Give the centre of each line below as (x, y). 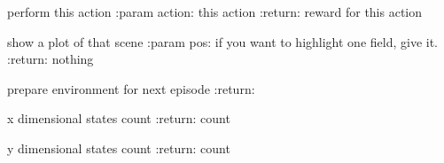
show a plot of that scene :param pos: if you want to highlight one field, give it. (222, 41)
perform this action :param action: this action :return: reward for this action (215, 12)
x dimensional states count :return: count (119, 118)
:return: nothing (51, 59)
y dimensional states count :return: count (119, 147)
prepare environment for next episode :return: (131, 88)
